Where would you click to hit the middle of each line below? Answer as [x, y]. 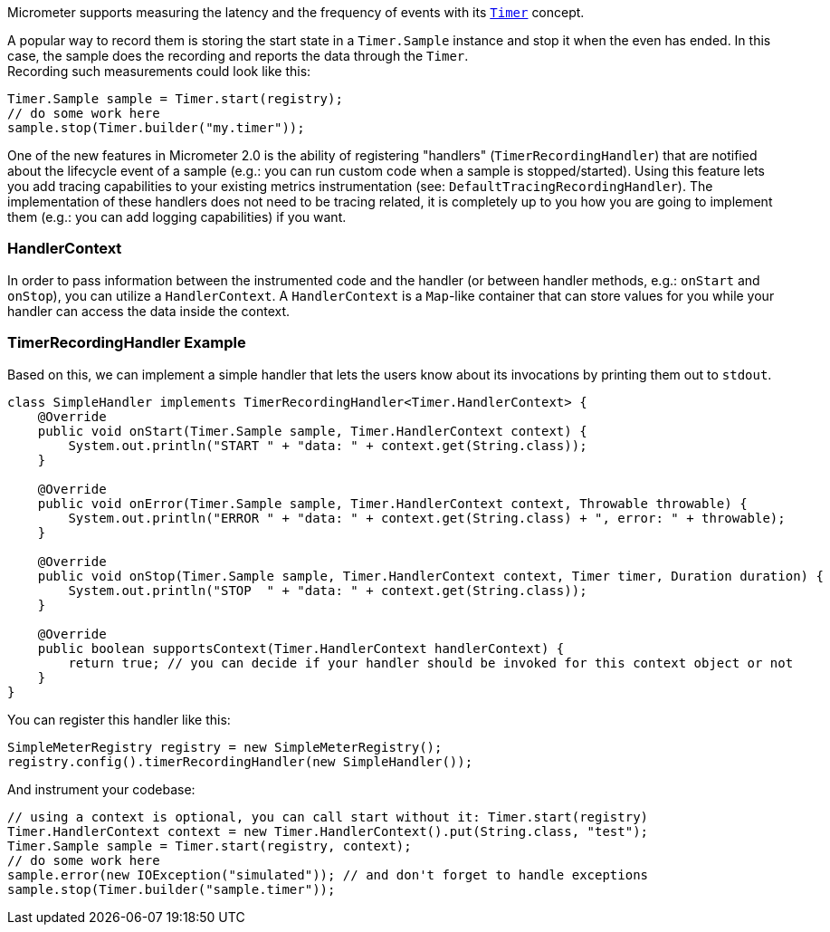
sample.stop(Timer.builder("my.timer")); [156, 128]
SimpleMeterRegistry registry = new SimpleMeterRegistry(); [225, 747]
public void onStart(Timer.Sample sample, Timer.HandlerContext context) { [312, 431]
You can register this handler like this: [119, 719]
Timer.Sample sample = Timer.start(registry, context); [210, 846]
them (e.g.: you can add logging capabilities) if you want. [177, 217]
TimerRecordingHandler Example [127, 343]
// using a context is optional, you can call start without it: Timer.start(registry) [328, 817]
